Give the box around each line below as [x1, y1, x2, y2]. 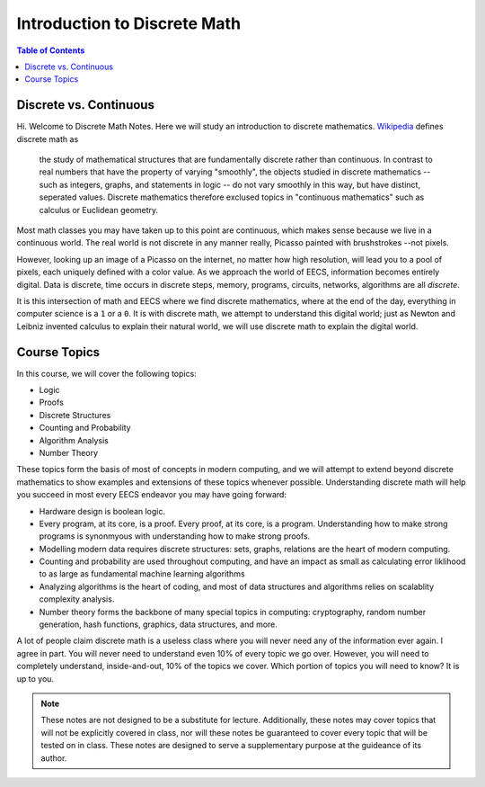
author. [40, 752, 67, 764]
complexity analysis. [39, 594, 115, 604]
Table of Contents [16, 45, 85, 56]
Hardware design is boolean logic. [39, 505, 166, 516]
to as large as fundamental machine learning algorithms [39, 568, 246, 579]
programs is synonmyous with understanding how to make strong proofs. [39, 531, 311, 541]
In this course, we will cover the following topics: [16, 368, 197, 379]
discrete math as [16, 133, 79, 144]
